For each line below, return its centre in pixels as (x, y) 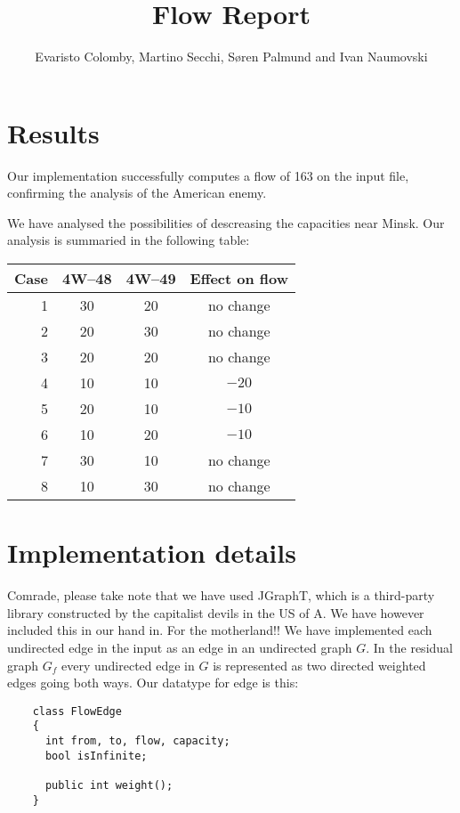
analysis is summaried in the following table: (129, 240)
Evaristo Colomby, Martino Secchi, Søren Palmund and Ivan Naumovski (231, 57)
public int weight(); (109, 785)
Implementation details (152, 553)
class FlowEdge (77, 711)
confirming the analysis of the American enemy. (137, 193)
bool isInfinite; (96, 756)
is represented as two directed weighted (319, 665)
